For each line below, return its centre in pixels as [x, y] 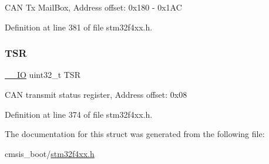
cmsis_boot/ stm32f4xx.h [50, 153]
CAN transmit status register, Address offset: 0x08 [96, 94]
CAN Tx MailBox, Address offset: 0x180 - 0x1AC [93, 7]
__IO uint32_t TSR [43, 75]
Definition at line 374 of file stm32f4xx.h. [79, 114]
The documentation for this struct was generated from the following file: [135, 134]
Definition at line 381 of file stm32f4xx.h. [79, 27]
